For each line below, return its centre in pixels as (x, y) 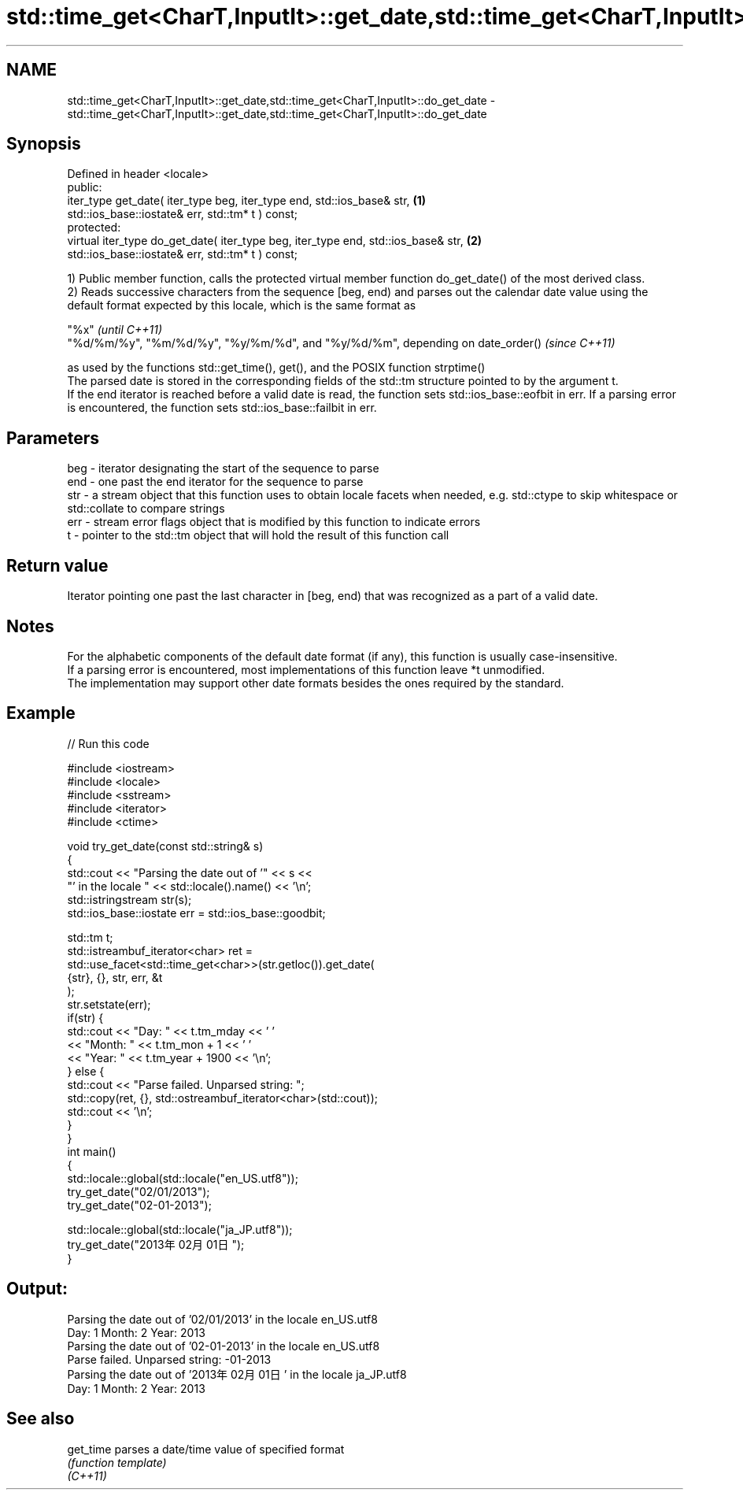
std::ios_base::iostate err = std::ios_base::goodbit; (196, 913)
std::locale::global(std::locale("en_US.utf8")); (183, 1178)
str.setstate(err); (109, 1004)
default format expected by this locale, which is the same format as (242, 305)
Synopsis (44, 144)
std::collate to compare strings (146, 509)
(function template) (117, 1462)
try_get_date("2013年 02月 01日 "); (156, 1244)
